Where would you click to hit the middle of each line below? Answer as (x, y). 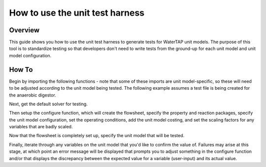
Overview (24, 30)
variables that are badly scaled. (41, 127)
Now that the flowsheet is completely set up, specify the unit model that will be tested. (97, 136)
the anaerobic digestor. (33, 95)
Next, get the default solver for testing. (49, 104)
